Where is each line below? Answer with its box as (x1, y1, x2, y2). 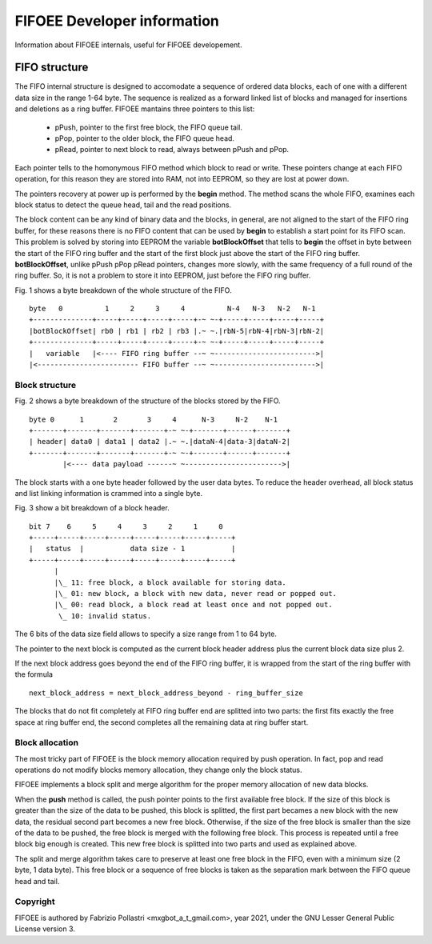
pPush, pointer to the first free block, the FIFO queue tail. (54, 122, 243, 132)
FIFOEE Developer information (14, 12, 220, 30)
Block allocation (14, 737, 79, 748)
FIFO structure (14, 61, 89, 74)
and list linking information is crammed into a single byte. (14, 488, 203, 498)
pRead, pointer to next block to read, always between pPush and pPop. (54, 145, 290, 154)
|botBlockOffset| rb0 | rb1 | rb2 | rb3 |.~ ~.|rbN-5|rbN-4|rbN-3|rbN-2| (29, 326, 325, 335)
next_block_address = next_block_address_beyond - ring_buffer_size (29, 688, 303, 698)
